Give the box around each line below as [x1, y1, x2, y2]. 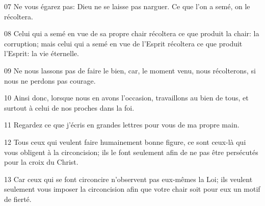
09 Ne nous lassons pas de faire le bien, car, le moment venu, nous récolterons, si [4, 65, 256, 75]
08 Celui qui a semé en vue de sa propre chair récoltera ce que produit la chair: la [4, 28, 259, 39]
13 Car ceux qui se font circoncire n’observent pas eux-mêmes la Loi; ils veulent [4, 173, 253, 184]
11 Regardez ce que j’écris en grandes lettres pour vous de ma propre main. [4, 119, 240, 130]
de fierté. [4, 193, 32, 204]
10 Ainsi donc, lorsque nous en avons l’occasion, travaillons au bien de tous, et [4, 92, 249, 103]
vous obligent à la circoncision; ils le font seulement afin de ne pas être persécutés [4, 146, 258, 157]
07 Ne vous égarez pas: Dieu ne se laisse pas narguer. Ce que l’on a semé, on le [4, 1, 250, 11]
